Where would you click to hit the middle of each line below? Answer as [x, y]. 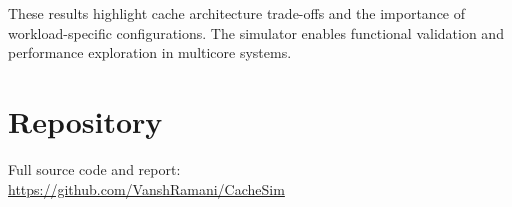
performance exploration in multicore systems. [150, 52]
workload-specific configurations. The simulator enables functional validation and [256, 32]
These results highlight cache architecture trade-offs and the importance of [237, 13]
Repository [85, 120]
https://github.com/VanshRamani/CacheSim [146, 188]
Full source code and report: [94, 168]
